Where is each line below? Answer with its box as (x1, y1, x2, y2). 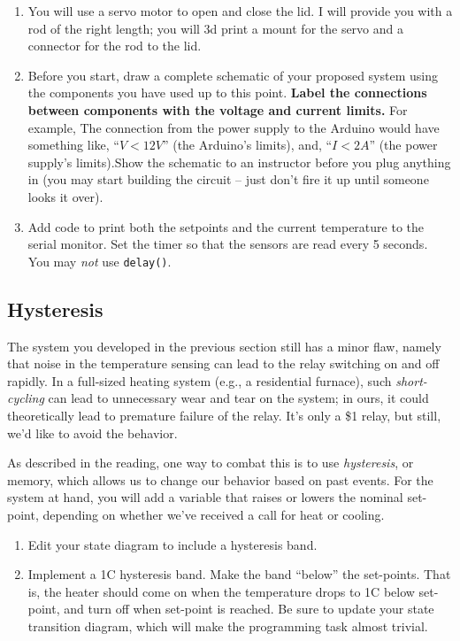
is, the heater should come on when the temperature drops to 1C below (27, 582, 415, 600)
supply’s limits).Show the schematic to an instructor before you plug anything (27, 152, 451, 171)
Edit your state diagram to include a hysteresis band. (27, 535, 318, 553)
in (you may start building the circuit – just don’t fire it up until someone (27, 170, 429, 189)
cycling (7, 389, 44, 407)
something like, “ (27, 135, 119, 154)
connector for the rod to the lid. (27, 36, 202, 55)
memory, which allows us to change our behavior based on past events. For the (7, 470, 433, 489)
